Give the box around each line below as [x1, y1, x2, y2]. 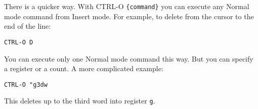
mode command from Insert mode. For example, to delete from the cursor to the [4, 11, 254, 21]
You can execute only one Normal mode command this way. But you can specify [4, 53, 253, 64]
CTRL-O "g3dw [4, 81, 48, 88]
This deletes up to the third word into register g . [4, 95, 155, 106]
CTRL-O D [4, 38, 33, 46]
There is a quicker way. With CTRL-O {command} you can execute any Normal [4, 1, 249, 11]
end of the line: [4, 21, 51, 31]
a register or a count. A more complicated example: [4, 63, 163, 74]
